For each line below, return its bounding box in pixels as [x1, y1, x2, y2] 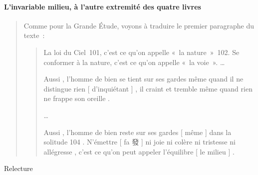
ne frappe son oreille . [43, 93, 110, 103]
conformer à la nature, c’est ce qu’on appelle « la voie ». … [43, 56, 225, 67]
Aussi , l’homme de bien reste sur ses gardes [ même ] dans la [43, 126, 232, 137]
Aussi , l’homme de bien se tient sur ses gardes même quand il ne [43, 73, 244, 84]
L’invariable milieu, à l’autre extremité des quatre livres [4, 1, 201, 11]
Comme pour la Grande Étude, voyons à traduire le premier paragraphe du [23, 20, 254, 30]
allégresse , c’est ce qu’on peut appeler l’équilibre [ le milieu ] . [43, 146, 235, 156]
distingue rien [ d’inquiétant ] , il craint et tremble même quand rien [43, 83, 253, 93]
